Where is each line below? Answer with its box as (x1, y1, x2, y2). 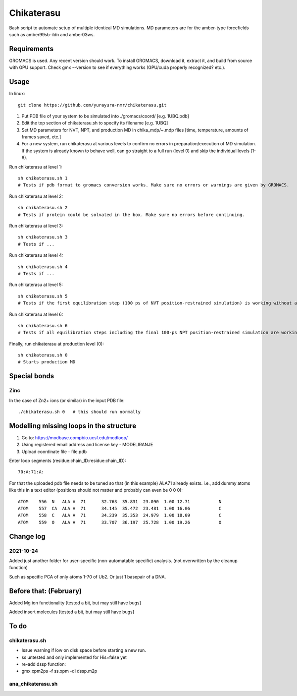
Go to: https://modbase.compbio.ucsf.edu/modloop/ (21, 434, 128, 441)
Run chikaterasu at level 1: (9, 164, 62, 170)
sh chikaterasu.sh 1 (18, 175, 68, 181)
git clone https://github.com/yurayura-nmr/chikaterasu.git (18, 102, 167, 108)
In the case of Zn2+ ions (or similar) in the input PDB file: (9, 397, 125, 404)
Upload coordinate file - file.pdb (21, 449, 87, 455)
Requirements (9, 45, 54, 53)
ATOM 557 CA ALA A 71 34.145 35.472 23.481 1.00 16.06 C (18, 506, 222, 512)
